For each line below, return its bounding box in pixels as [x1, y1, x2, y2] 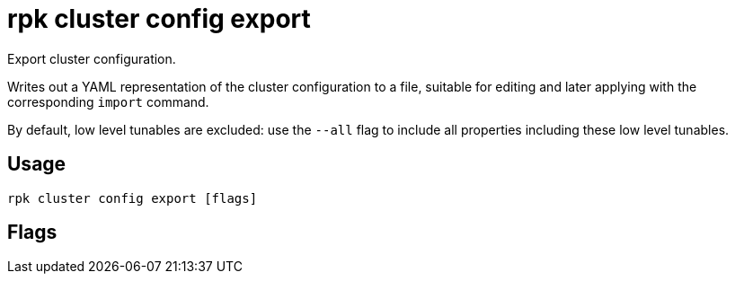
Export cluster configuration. [7, 50, 176, 66]
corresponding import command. [7, 93, 209, 110]
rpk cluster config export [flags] [7, 190, 258, 206]
